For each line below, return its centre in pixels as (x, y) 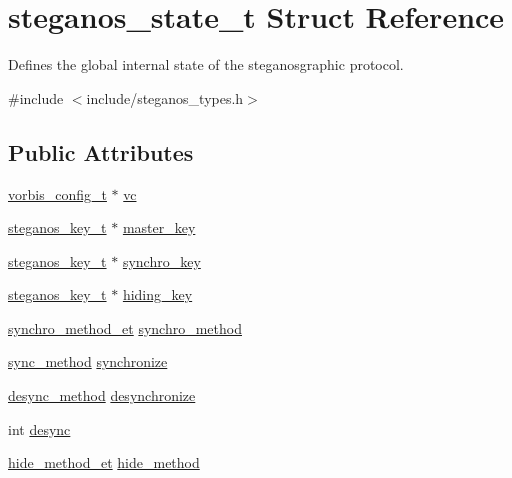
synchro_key (161, 260)
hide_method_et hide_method (104, 462)
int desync (39, 428)
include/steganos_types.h (165, 97)
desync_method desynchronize (102, 395)
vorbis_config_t (57, 193)
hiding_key (157, 294)
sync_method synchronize (88, 361)
